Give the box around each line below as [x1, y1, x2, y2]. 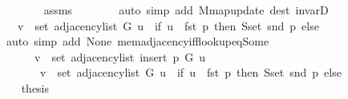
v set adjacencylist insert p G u [34, 48, 206, 65]
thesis [21, 79, 50, 96]
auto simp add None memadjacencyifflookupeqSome [6, 33, 269, 49]
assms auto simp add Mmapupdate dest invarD [43, 2, 329, 18]
